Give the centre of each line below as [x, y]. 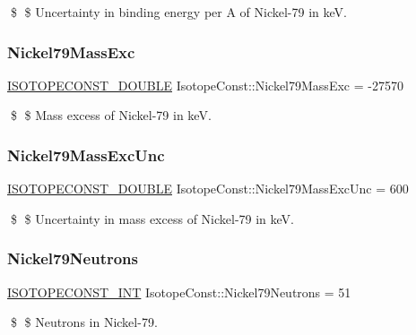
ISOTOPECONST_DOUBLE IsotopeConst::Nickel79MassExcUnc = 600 [208, 189]
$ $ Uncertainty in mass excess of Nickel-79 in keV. [152, 218]
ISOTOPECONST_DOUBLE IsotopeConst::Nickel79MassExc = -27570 [205, 85]
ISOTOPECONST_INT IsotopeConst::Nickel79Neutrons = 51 [179, 292]
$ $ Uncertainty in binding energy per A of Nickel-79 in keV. [178, 12]
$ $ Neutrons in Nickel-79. [84, 322]
